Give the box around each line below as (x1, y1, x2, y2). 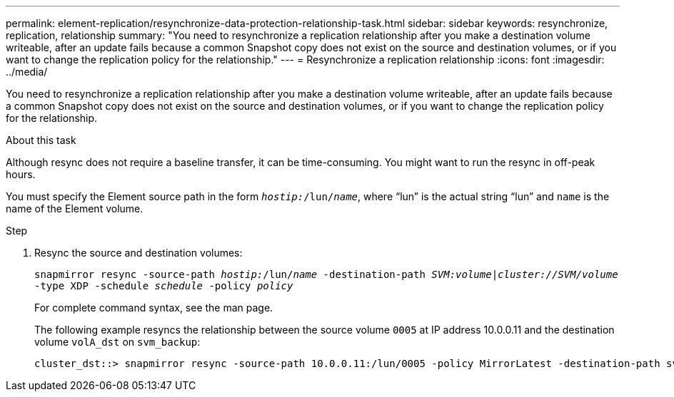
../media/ (6, 66, 48, 78)
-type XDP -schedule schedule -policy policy (34, 280, 293, 292)
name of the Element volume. (6, 202, 144, 215)
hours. (6, 168, 36, 180)
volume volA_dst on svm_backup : (34, 336, 201, 348)
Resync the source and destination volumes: (34, 247, 243, 259)
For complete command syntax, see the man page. (34, 301, 273, 314)
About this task (6, 134, 76, 146)
